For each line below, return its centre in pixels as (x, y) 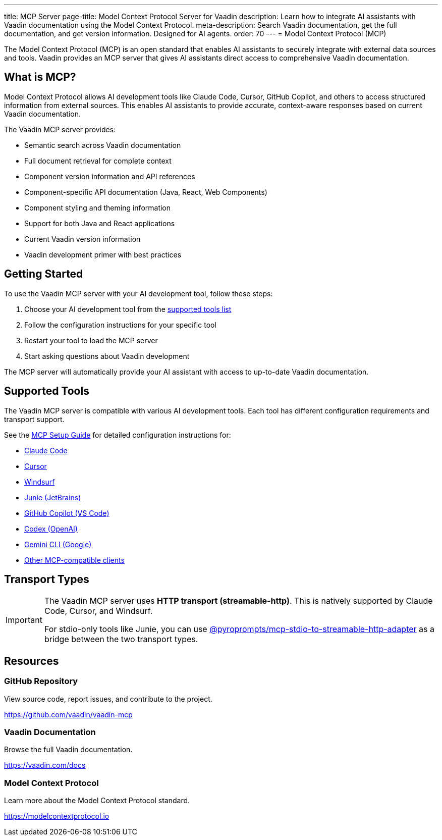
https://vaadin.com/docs (45, 765)
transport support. (34, 419)
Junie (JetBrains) (53, 497)
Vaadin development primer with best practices (103, 254)
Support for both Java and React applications (100, 223)
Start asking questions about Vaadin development (107, 356)
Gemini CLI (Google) (58, 544)
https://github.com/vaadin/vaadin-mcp (68, 714)
